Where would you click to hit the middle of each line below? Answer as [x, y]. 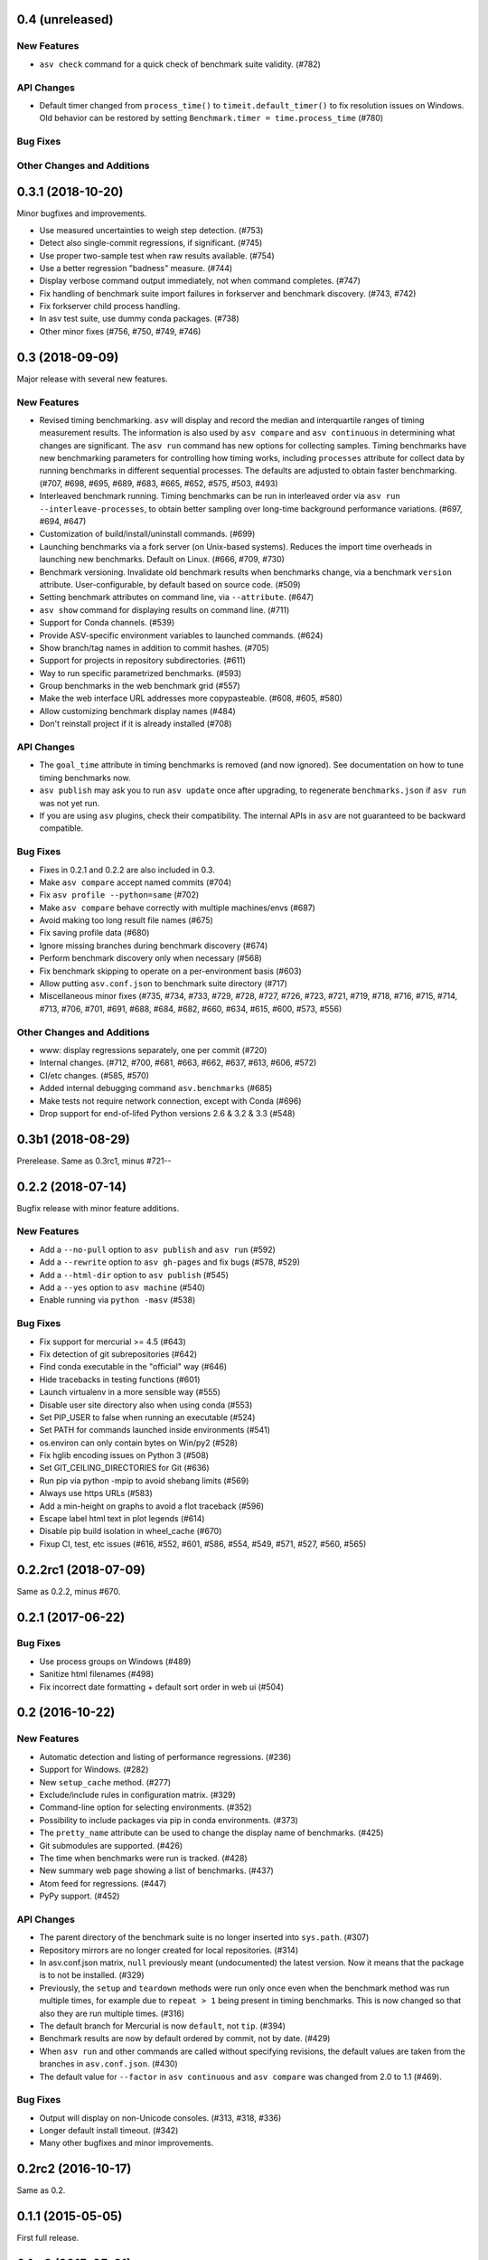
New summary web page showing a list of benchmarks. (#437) [157, 1870]
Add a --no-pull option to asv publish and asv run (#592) [157, 1249]
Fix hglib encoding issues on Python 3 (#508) [124, 1455]
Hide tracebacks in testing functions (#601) [120, 1380]
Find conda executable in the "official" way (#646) [133, 1367]
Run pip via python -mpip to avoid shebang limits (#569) [144, 1480]
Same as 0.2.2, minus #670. [69, 1591]
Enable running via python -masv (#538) [117, 1300]
